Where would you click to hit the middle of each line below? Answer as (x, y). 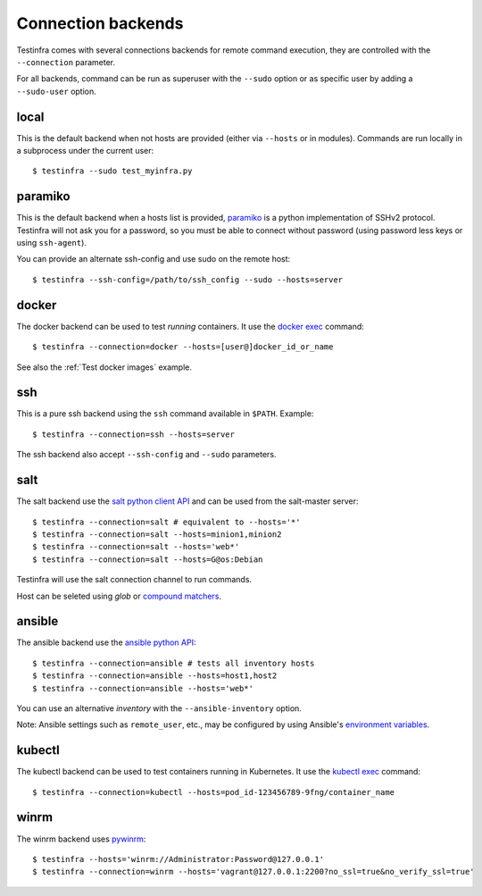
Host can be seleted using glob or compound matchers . (119, 596)
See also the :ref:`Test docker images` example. (104, 367)
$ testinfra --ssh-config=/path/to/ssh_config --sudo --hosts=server (188, 280)
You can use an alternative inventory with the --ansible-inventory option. (159, 708)
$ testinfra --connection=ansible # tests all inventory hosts (174, 663)
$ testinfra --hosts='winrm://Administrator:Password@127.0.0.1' (179, 859)
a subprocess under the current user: (85, 151)
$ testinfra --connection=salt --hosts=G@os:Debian (148, 559)
